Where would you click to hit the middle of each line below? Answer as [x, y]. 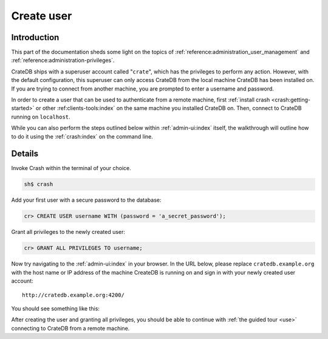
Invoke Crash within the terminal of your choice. [71, 168]
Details [25, 154]
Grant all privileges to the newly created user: [68, 232]
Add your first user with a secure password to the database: [86, 200]
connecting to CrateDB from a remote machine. [70, 328]
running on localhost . [41, 117]
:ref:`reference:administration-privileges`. [63, 60]
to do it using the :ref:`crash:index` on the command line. [82, 136]
